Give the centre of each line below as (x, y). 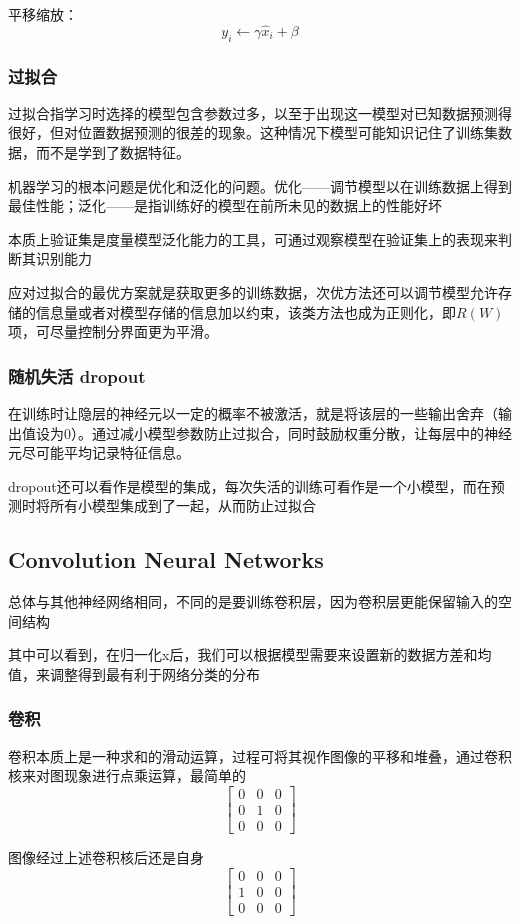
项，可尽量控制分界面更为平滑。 (113, 331)
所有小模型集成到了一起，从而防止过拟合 (182, 505)
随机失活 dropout (77, 375)
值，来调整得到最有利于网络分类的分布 (134, 673)
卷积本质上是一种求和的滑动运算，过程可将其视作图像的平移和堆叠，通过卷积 (260, 755)
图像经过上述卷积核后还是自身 (106, 857)
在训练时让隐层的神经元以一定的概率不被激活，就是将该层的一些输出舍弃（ (253, 412)
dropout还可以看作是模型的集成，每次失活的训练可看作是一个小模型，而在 (249, 485)
